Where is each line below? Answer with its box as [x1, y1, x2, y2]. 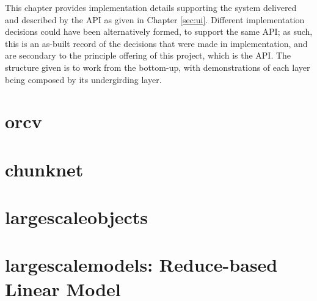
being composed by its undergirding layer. [5, 73, 162, 85]
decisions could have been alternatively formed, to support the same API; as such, [5, 25, 313, 38]
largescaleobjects [5, 205, 148, 230]
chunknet [5, 156, 84, 181]
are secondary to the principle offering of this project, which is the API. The [5, 49, 291, 62]
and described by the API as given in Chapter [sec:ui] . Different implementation [5, 13, 305, 26]
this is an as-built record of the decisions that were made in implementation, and [5, 37, 308, 49]
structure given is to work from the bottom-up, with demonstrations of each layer [5, 60, 310, 73]
